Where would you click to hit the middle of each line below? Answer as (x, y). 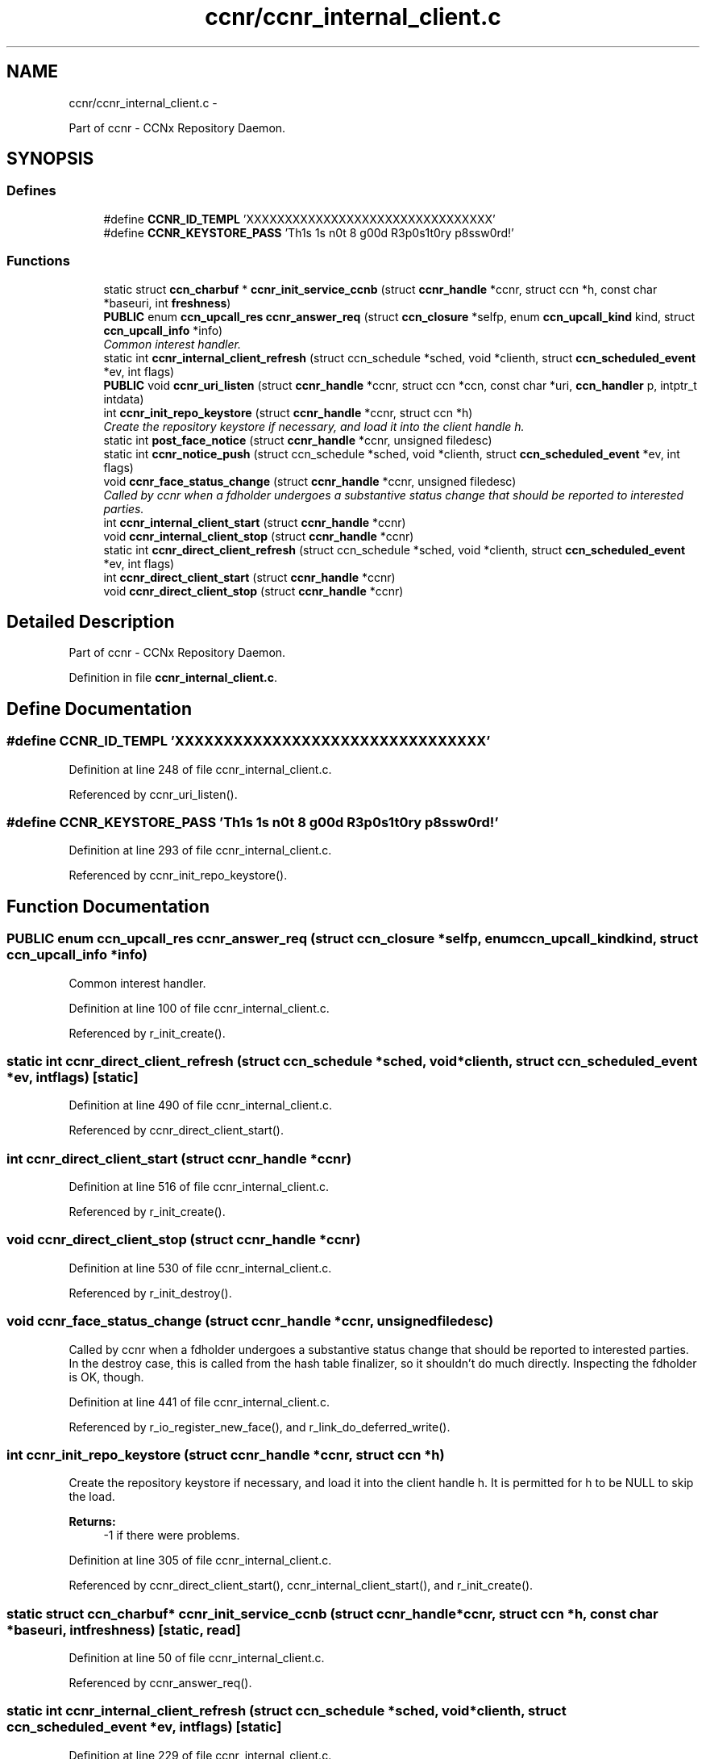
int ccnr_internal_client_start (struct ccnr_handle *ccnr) (255, 522)
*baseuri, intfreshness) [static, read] (124, 1629)
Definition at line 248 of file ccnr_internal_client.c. (200, 769)
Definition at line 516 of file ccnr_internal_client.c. (199, 1187)
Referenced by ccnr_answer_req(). (160, 1683)
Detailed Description (91, 621)
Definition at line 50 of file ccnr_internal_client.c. (197, 1658)
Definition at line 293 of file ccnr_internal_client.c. (200, 850)
